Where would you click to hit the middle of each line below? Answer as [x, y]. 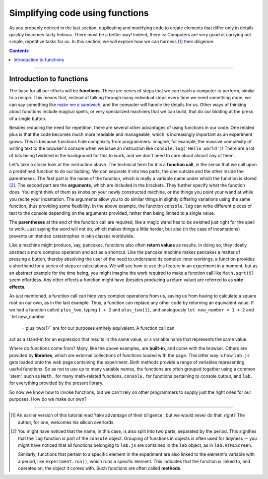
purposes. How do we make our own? [48, 399]
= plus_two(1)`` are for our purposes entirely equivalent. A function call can [98, 328]
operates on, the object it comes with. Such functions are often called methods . [100, 468]
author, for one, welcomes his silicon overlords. [67, 422]
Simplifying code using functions [79, 13]
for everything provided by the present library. [56, 383]
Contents [19, 51]
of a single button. [28, 119]
